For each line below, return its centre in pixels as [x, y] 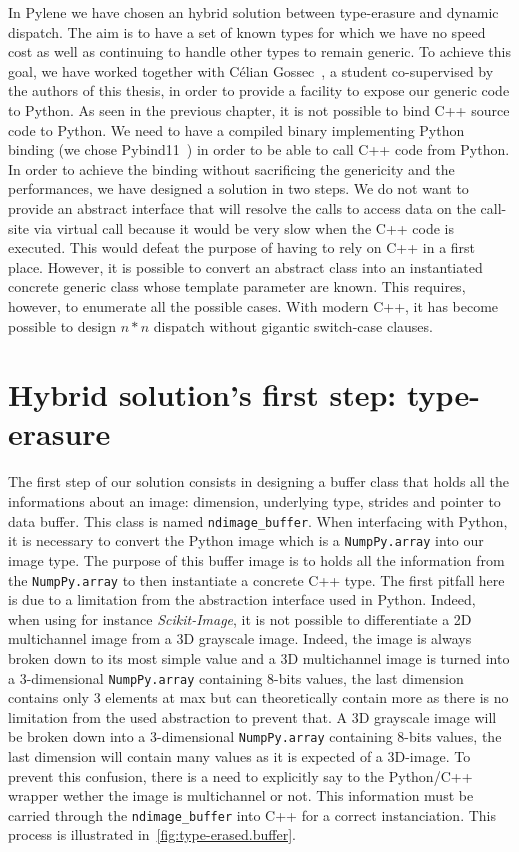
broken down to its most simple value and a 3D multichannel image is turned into [259, 657]
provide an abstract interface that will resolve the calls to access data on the [242, 207]
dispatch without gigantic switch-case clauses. [293, 325]
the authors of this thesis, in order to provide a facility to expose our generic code [259, 90]
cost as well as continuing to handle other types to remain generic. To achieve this [259, 51]
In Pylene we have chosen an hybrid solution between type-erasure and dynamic [253, 12]
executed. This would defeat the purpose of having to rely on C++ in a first [242, 247]
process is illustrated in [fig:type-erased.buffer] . [152, 834]
